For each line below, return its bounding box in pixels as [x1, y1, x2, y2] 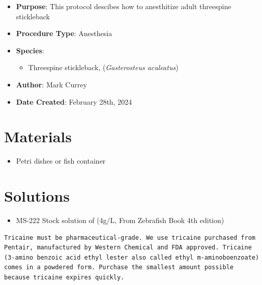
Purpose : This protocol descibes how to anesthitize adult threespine [16, 1, 231, 11]
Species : [16, 45, 44, 55]
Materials [4, 126, 72, 147]
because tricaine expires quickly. [4, 273, 125, 281]
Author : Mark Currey [16, 79, 87, 89]
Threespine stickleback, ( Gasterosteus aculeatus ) [28, 62, 179, 73]
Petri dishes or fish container [16, 155, 106, 166]
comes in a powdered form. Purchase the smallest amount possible [4, 264, 234, 271]
